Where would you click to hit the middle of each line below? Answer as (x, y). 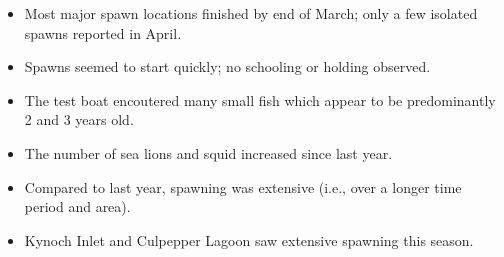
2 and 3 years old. (79, 119)
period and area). (77, 206)
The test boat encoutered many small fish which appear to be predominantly (260, 99)
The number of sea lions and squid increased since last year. (208, 152)
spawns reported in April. (103, 32)
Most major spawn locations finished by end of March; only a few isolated (251, 13)
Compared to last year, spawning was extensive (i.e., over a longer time (243, 186)
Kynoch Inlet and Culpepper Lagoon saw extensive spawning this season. (249, 239)
